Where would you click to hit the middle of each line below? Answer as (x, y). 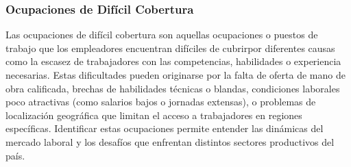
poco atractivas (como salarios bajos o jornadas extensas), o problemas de (161, 102)
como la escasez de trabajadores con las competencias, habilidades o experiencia (173, 61)
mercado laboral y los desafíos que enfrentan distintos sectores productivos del (170, 141)
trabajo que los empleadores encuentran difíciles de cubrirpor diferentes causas (170, 48)
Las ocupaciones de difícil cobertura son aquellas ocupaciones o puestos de (162, 35)
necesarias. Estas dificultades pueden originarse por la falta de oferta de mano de (175, 75)
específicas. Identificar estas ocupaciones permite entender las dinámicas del (165, 128)
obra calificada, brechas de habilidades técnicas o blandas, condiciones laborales (173, 88)
